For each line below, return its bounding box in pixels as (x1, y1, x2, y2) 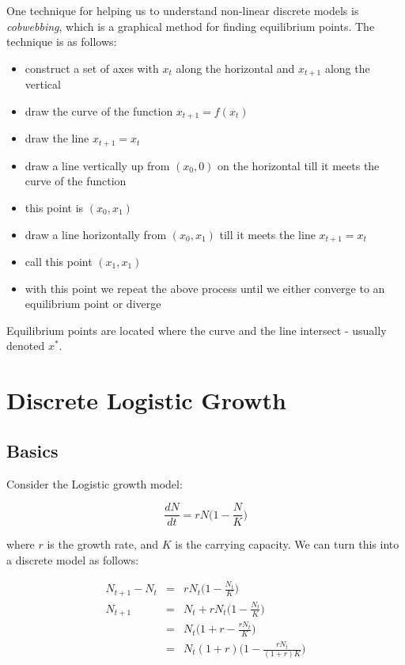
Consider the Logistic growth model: (6, 475, 183, 492)
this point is (25, 199, 84, 215)
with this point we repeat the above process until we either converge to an (25, 279, 385, 296)
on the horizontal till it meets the (218, 157, 380, 173)
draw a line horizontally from (25, 226, 167, 242)
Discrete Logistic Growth (6, 384, 286, 416)
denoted (6, 337, 45, 354)
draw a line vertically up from (25, 157, 170, 173)
